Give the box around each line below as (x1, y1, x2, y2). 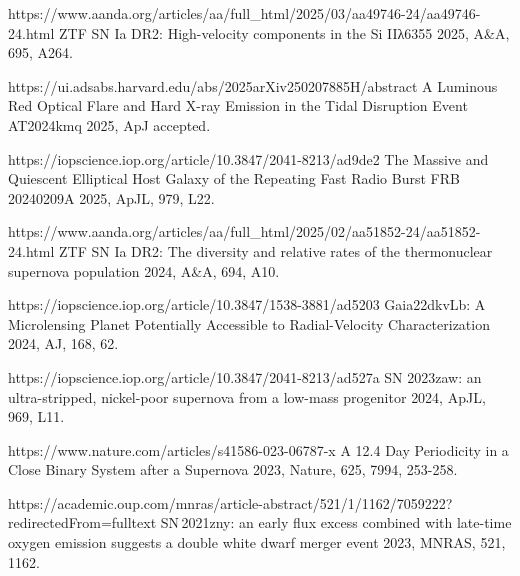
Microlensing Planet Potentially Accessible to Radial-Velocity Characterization (8, 313, 490, 334)
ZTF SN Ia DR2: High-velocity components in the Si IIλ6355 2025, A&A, (58, 22, 510, 43)
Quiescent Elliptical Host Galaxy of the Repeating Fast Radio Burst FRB (8, 168, 460, 189)
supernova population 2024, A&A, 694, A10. (8, 260, 280, 281)
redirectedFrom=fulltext (8, 512, 157, 533)
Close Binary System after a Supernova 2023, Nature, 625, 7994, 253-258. (8, 459, 458, 480)
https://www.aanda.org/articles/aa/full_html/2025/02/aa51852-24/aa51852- (8, 221, 481, 242)
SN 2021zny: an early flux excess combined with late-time (160, 512, 512, 533)
